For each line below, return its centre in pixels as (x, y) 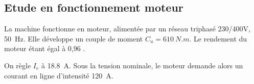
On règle (18, 65)
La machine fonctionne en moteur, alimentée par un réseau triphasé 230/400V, (127, 29)
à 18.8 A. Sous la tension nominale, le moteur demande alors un (142, 65)
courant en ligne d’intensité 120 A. (59, 75)
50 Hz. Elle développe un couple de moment (74, 38)
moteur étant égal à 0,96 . (45, 48)
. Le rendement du (218, 38)
